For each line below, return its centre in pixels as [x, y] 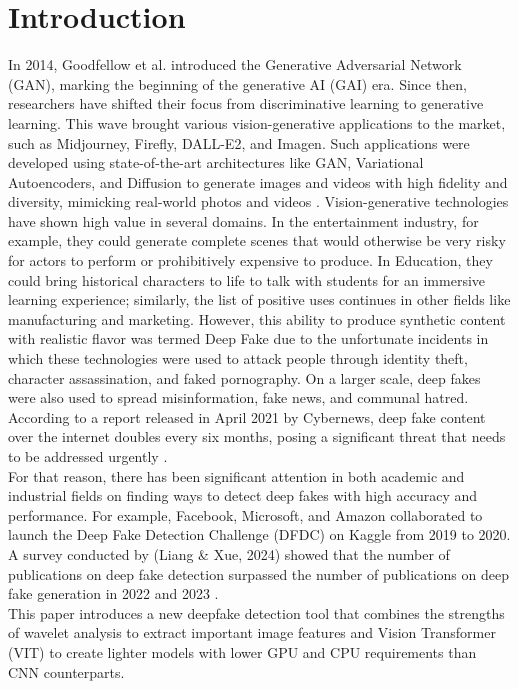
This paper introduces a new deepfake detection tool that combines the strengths [256, 612]
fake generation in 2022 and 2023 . [113, 593]
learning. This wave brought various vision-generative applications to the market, [257, 122]
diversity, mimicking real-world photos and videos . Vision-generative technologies [258, 201]
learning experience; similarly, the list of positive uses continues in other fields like [259, 299]
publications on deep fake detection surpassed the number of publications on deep [258, 573]
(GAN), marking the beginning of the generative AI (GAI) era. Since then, [237, 83]
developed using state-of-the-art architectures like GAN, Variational [216, 162]
